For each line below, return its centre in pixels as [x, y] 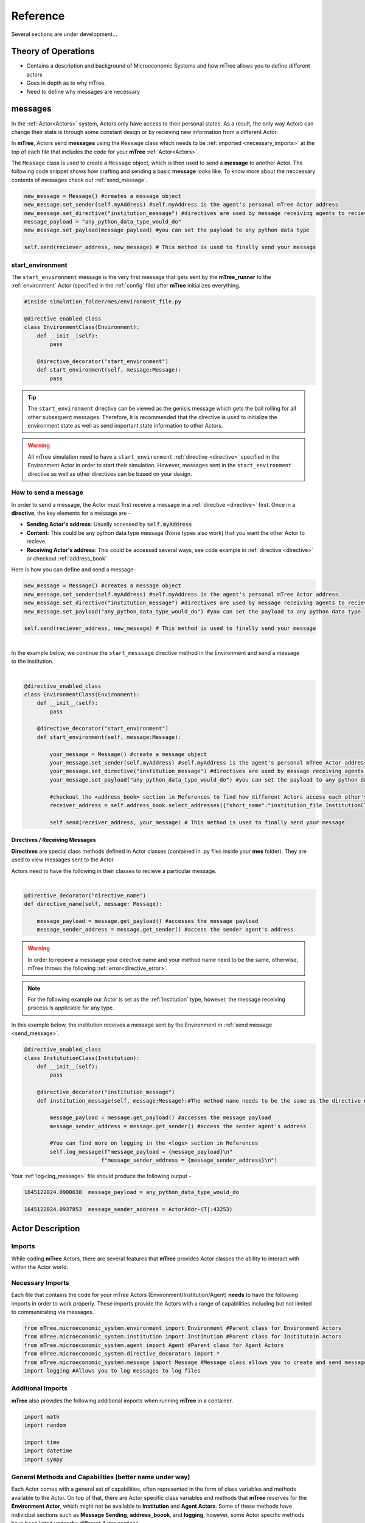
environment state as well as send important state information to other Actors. [125, 425]
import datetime [48, 1451]
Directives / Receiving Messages [54, 840]
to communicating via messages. [53, 1312]
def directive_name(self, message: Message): [93, 904]
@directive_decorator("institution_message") [106, 1092]
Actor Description [46, 1228]
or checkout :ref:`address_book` [67, 559]
